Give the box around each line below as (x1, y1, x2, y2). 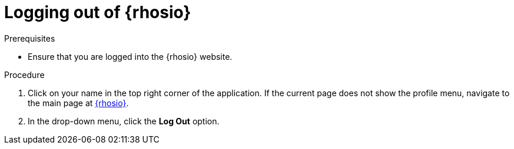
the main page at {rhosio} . (28, 97, 129, 108)
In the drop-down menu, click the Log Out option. (28, 116, 220, 126)
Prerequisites (4, 33, 55, 43)
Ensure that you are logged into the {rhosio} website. (28, 51, 233, 62)
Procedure (4, 69, 45, 80)
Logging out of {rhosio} (4, 2, 191, 22)
